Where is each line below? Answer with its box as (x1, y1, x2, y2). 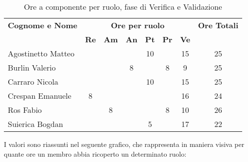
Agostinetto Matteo (8, 48, 74, 59)
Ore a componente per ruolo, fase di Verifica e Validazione (24, 1, 222, 12)
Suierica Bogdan (8, 118, 63, 129)
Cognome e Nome (8, 19, 77, 31)
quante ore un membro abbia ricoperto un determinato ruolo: (4, 148, 187, 159)
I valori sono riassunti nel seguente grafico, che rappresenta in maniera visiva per (4, 139, 245, 149)
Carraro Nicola (8, 76, 58, 87)
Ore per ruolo (111, 19, 165, 31)
